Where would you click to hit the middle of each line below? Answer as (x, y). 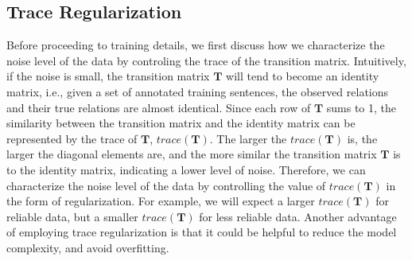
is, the (362, 138)
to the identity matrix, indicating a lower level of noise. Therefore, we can (186, 169)
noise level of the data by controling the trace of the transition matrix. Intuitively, (206, 60)
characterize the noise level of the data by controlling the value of (166, 185)
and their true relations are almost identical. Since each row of (159, 107)
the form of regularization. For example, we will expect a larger (161, 201)
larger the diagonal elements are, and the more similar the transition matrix (192, 154)
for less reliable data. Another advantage (298, 216)
